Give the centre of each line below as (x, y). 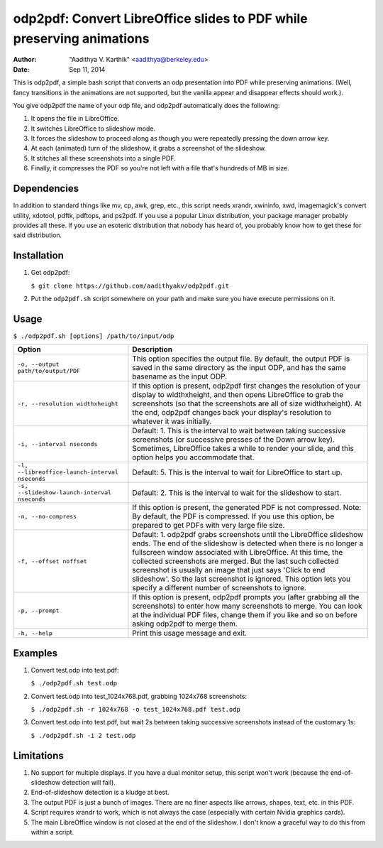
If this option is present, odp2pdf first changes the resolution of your (246, 386)
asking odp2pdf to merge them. (185, 624)
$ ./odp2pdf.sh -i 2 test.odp (83, 735)
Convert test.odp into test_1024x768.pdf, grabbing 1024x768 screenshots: (139, 696)
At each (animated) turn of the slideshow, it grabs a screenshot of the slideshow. (148, 148)
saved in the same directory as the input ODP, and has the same (239, 368)
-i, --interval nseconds (57, 444)
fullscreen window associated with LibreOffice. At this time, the (238, 553)
